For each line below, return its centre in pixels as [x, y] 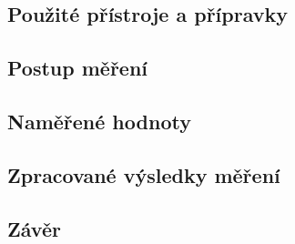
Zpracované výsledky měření [144, 174]
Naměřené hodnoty [99, 121]
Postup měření [78, 68]
